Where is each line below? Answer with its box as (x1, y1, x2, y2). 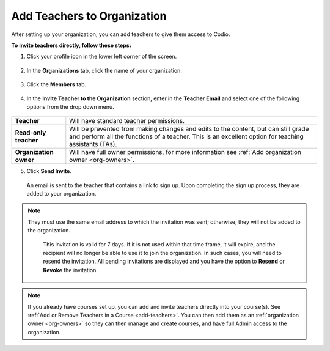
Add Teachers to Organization (11, 9, 167, 23)
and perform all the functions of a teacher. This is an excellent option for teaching (69, 132, 304, 141)
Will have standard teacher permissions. (69, 117, 185, 125)
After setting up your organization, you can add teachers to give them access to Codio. (11, 31, 230, 38)
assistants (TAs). (69, 140, 117, 149)
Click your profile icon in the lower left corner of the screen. (26, 53, 177, 61)
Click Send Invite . (26, 168, 71, 175)
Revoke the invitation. (43, 266, 98, 273)
